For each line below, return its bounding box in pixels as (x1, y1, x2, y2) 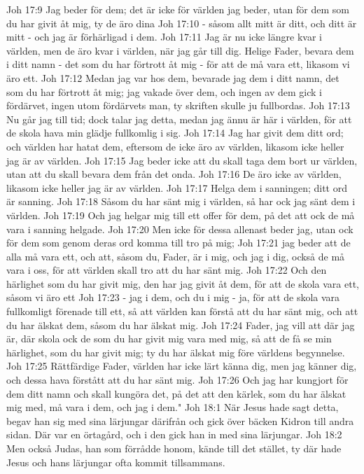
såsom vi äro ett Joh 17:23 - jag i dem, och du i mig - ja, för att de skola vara (6, 290, 340, 305)
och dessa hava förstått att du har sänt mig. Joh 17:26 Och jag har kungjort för (6, 372, 349, 387)
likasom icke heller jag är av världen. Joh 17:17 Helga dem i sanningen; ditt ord (6, 180, 348, 195)
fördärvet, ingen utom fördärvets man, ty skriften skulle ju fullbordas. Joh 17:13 (6, 98, 350, 113)
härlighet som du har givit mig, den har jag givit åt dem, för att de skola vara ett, (6, 276, 359, 291)
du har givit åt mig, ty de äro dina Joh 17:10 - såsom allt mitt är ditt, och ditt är (6, 15, 357, 30)
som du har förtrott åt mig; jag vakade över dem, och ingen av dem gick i (6, 84, 322, 99)
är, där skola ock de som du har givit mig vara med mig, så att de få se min (6, 331, 332, 346)
